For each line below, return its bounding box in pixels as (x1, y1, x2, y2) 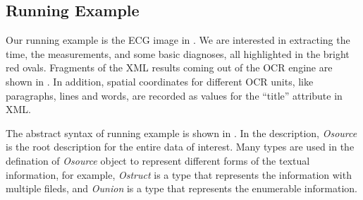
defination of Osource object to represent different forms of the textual (6, 153, 310, 167)
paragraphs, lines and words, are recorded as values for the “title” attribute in (6, 88, 343, 102)
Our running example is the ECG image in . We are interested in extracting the (6, 33, 350, 47)
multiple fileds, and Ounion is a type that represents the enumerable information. (6, 181, 357, 196)
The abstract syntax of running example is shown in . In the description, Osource (6, 125, 357, 140)
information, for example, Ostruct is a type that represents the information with (6, 167, 352, 182)
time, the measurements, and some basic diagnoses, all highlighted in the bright (6, 46, 350, 61)
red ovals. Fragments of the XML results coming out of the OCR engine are (6, 60, 333, 75)
